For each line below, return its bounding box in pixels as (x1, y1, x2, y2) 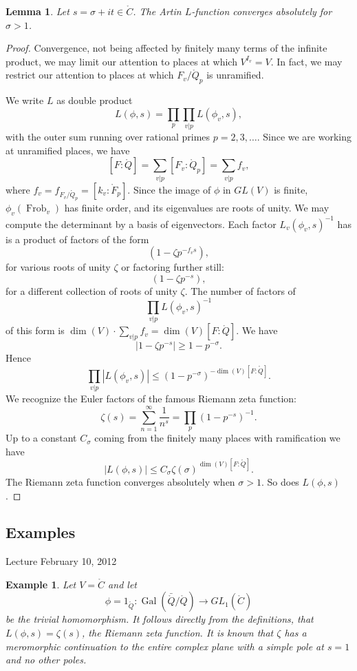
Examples (6, 522, 76, 543)
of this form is (6, 323, 65, 338)
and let (108, 577, 137, 591)
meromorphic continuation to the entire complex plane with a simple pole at (6, 639, 324, 653)
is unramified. (206, 68, 264, 82)
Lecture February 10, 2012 (6, 554, 117, 568)
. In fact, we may (270, 54, 343, 68)
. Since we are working (257, 130, 351, 144)
